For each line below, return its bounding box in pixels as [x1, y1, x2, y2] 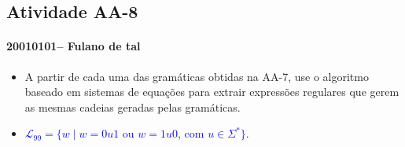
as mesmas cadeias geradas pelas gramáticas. [24, 98, 241, 115]
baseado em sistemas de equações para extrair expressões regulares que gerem [24, 83, 399, 100]
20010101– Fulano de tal [6, 38, 141, 54]
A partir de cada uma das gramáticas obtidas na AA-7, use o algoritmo [24, 68, 369, 84]
